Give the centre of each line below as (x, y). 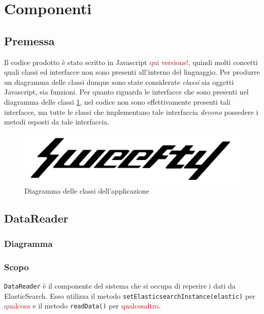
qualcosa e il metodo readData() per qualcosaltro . (82, 306)
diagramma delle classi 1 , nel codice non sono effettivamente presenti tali (117, 101)
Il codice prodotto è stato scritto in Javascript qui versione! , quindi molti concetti (131, 62)
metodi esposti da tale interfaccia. (57, 122)
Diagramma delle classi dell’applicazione (87, 191)
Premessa (29, 40)
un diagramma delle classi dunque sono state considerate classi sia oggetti (119, 82)
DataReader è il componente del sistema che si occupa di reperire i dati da (120, 285)
